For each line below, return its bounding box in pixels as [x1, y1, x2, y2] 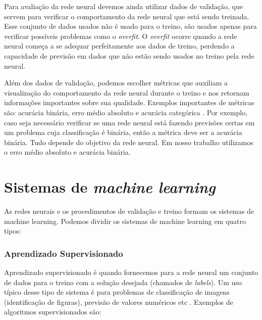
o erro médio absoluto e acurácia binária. [4, 147, 131, 157]
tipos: [4, 225, 21, 236]
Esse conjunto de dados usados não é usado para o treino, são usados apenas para [4, 21, 257, 31]
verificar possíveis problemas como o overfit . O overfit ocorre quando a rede [4, 30, 237, 41]
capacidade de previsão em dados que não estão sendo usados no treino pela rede [4, 50, 254, 61]
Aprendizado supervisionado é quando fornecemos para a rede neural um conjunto [4, 267, 258, 278]
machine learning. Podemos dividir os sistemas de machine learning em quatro [4, 215, 246, 226]
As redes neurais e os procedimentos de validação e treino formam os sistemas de [4, 206, 254, 216]
